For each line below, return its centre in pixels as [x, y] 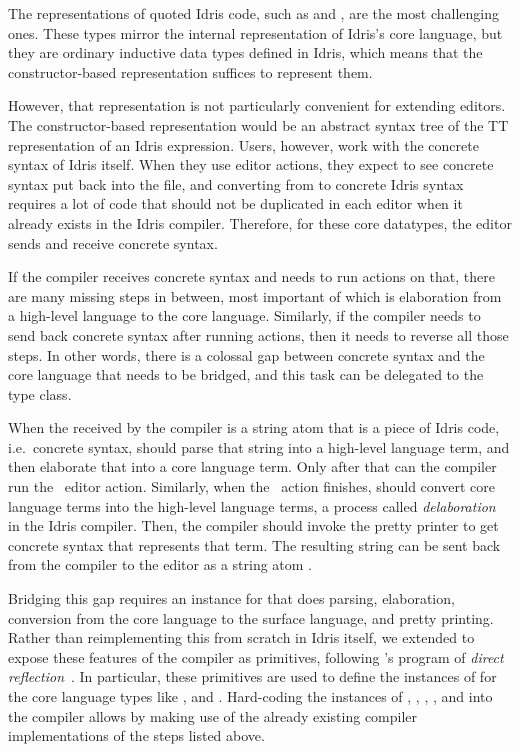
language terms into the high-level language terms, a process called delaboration [252, 505]
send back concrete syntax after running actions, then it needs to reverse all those [258, 334]
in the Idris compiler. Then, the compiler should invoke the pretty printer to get [253, 525]
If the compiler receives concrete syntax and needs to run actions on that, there [251, 276]
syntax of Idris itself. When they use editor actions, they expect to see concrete [251, 164]
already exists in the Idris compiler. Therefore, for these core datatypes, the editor [260, 222]
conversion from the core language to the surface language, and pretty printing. [251, 617]
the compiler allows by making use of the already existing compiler [213, 715]
